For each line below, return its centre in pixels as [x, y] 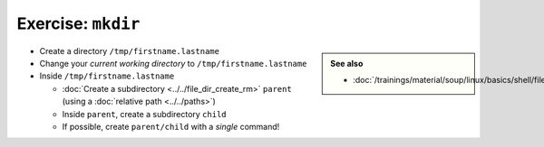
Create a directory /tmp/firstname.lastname [129, 51]
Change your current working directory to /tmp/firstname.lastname [173, 63]
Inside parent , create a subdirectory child [144, 114]
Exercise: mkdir [78, 23]
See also [347, 63]
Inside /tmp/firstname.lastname [107, 76]
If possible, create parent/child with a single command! [171, 126]
